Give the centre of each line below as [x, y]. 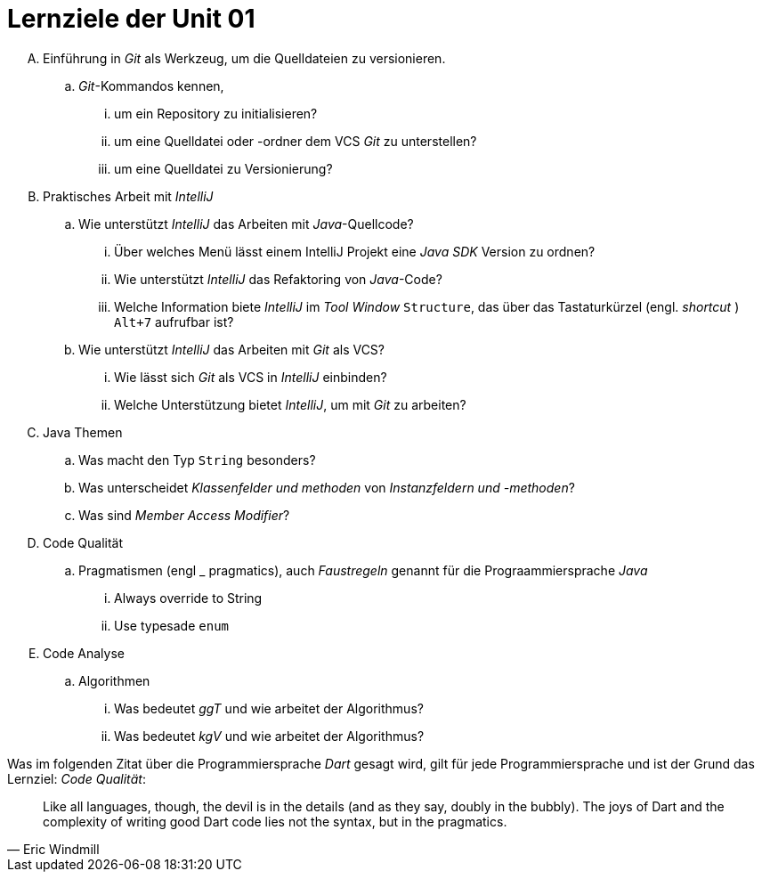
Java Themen [83, 432]
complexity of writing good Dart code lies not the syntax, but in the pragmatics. [275, 821]
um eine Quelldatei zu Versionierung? [223, 168]
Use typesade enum [172, 625]
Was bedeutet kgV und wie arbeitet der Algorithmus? [269, 736]
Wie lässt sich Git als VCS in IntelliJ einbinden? [251, 377]
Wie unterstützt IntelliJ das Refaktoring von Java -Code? [278, 279]
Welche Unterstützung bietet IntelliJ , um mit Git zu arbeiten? [290, 404]
